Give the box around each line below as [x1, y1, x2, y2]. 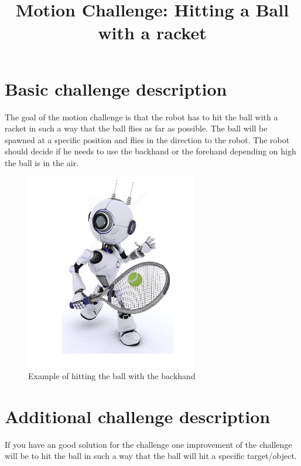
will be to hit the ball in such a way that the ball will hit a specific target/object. [5, 450, 297, 462]
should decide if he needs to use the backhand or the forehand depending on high [5, 145, 296, 157]
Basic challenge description [5, 76, 227, 100]
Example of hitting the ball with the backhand [28, 370, 196, 382]
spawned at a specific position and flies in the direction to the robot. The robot [5, 133, 290, 146]
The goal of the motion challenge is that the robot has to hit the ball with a [5, 110, 278, 123]
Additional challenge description [5, 404, 271, 428]
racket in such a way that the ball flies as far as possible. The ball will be [5, 122, 268, 134]
